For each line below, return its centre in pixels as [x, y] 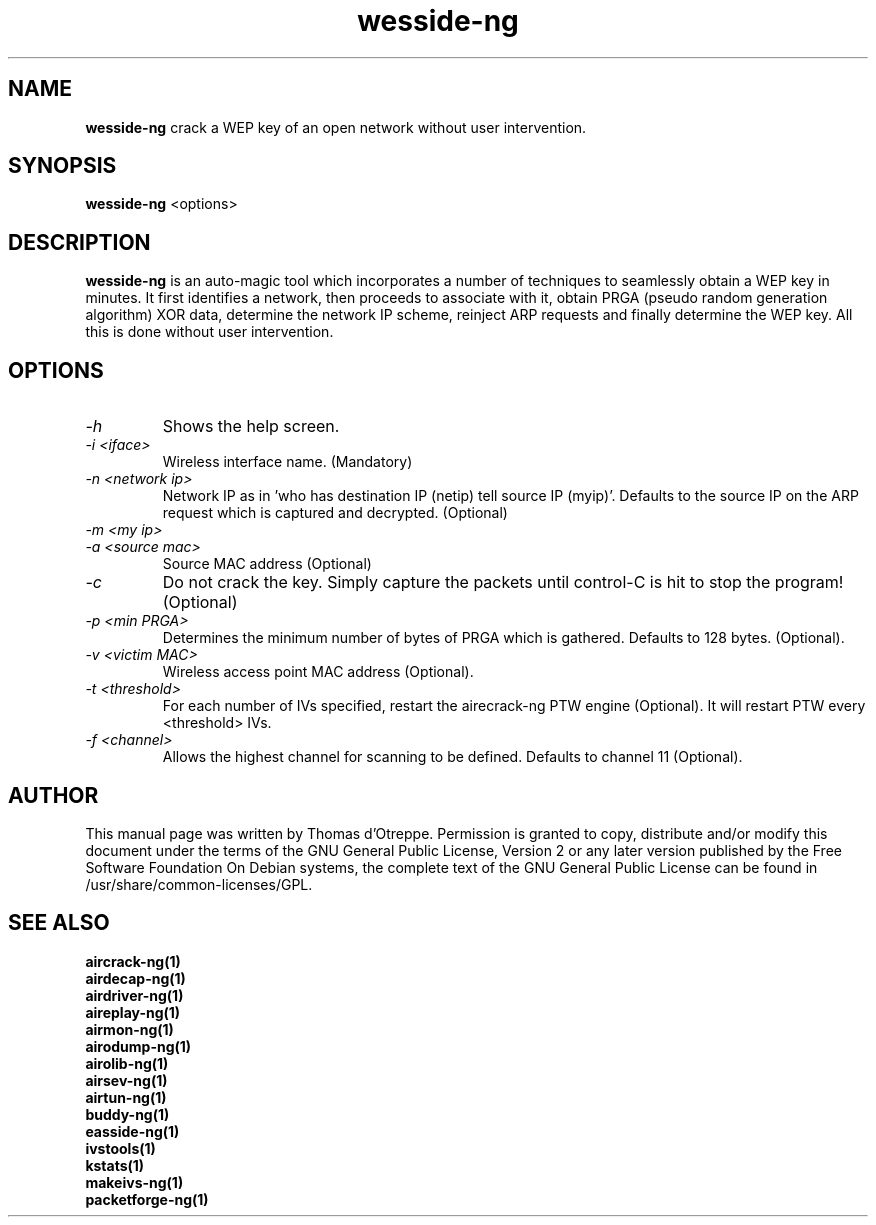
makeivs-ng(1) [134, 1182]
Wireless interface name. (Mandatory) [287, 462]
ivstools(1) [120, 1148]
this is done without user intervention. [209, 332]
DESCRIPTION [79, 242]
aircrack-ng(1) [133, 961]
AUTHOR [53, 795]
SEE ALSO [59, 923]
